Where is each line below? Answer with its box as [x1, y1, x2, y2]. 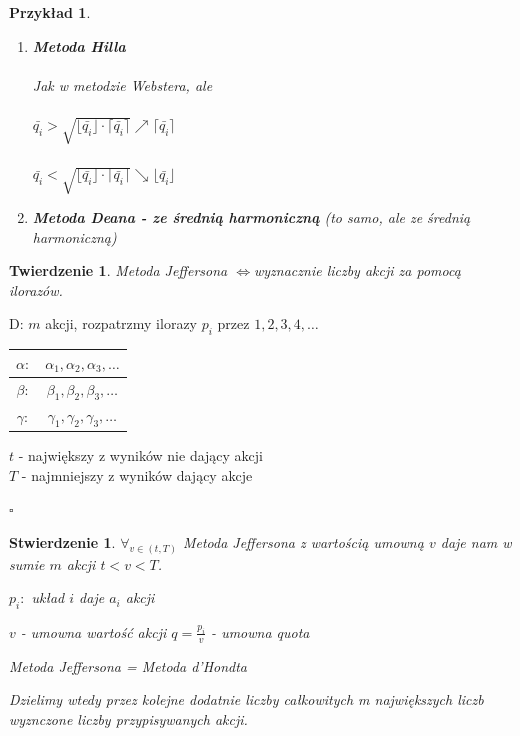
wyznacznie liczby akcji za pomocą [254, 260, 461, 281]
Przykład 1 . [9, 2, 91, 22]
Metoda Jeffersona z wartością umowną [182, 531, 424, 552]
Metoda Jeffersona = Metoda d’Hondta [9, 655, 248, 676]
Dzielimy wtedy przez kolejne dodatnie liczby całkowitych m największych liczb [9, 689, 484, 710]
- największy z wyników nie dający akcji [18, 444, 264, 465]
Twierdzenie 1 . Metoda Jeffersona [9, 260, 228, 281]
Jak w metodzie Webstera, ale [32, 74, 213, 95]
